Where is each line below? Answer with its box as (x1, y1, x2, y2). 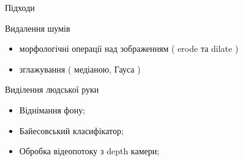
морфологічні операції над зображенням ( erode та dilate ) (19, 42, 239, 55)
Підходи (5, 1, 35, 13)
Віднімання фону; (19, 103, 86, 116)
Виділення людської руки (5, 83, 99, 96)
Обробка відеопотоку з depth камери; (19, 145, 160, 157)
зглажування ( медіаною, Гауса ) (19, 62, 141, 75)
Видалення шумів (5, 21, 70, 34)
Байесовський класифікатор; (19, 124, 124, 137)
